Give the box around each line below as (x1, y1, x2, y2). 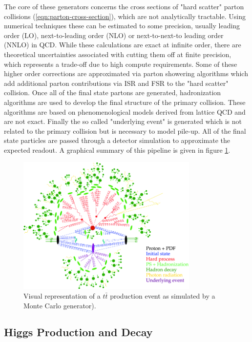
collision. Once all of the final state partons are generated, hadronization (4, 87, 221, 98)
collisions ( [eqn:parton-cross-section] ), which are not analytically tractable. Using (4, 11, 246, 21)
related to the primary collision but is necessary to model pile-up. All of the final (4, 125, 246, 136)
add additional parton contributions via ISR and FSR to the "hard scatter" (4, 78, 229, 88)
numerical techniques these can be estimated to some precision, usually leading (4, 20, 240, 31)
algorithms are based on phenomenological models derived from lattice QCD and (4, 106, 246, 117)
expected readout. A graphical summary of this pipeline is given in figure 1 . (4, 144, 231, 155)
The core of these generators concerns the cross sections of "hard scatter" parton (4, 1, 244, 11)
